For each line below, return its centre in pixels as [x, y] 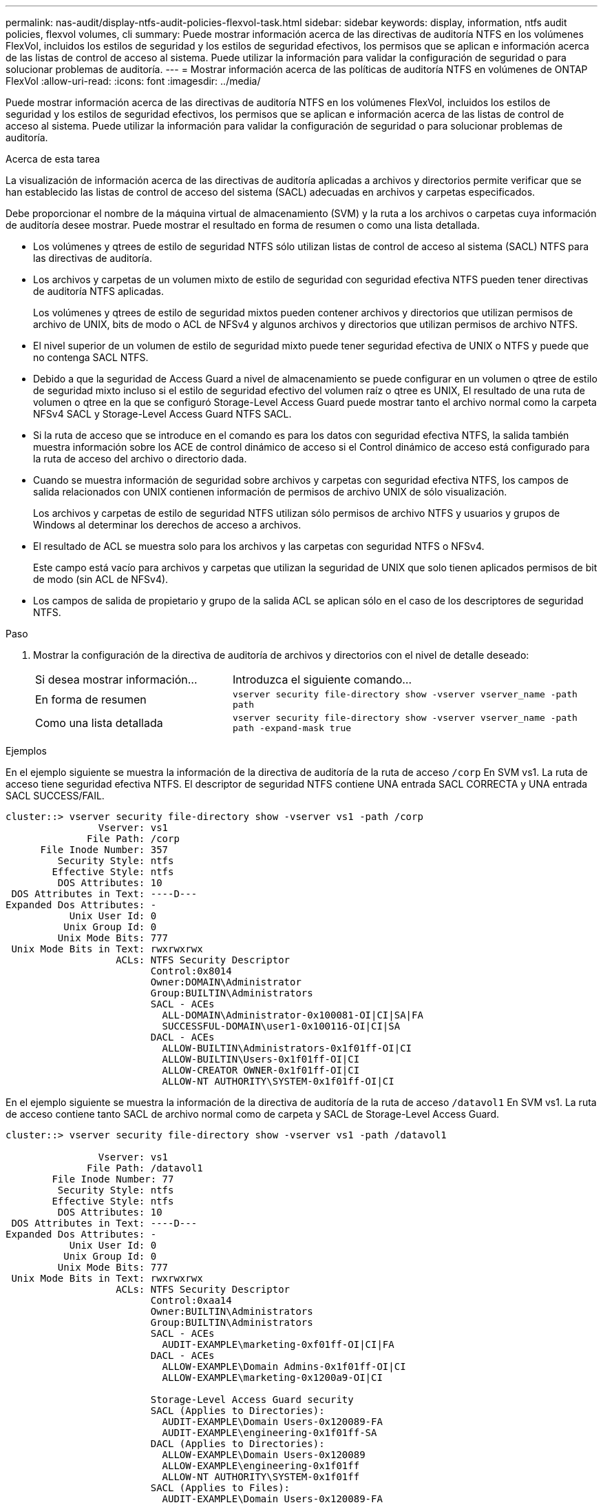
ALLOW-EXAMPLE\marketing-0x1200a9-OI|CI [272, 1378]
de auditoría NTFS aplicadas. [99, 291]
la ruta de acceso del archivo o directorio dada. [140, 459]
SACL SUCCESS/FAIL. [55, 796]
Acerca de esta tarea [53, 159]
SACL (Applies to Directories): [237, 1411]
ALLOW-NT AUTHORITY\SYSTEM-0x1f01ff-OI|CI [278, 1081]
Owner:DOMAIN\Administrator [226, 982]
